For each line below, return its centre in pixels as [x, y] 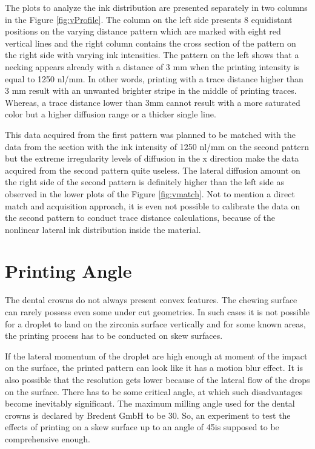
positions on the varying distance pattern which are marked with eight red [143, 31]
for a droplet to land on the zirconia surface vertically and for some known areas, [155, 323]
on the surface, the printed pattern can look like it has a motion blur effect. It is [154, 368]
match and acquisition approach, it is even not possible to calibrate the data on [153, 205]
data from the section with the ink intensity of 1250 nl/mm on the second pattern [157, 146]
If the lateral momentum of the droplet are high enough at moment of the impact [156, 356]
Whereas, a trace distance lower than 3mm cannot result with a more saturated [153, 102]
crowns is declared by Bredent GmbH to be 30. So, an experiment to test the [148, 415]
